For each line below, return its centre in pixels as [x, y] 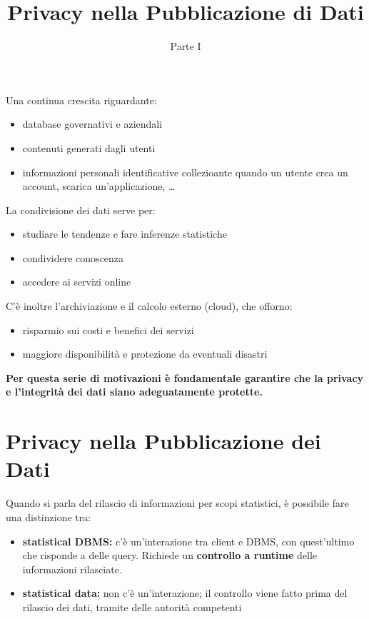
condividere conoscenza [73, 257]
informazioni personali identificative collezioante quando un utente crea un [185, 172]
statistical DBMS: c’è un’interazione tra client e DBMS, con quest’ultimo [188, 541]
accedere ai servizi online [77, 282]
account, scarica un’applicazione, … [99, 186]
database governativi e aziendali [92, 124]
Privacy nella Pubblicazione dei [163, 441]
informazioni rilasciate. [72, 569]
